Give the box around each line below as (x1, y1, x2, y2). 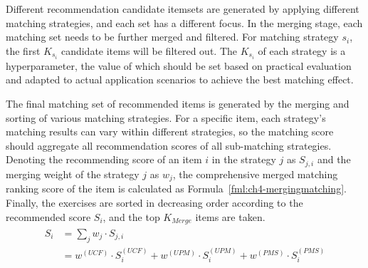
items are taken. (195, 209, 266, 224)
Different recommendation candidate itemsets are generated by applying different (6, 1, 359, 16)
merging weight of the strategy (6, 166, 140, 181)
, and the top (102, 209, 160, 224)
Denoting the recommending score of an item (6, 152, 202, 167)
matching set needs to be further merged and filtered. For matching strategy (6, 29, 339, 44)
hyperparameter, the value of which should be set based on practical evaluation (6, 58, 352, 73)
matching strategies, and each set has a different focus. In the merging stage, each (6, 15, 363, 30)
